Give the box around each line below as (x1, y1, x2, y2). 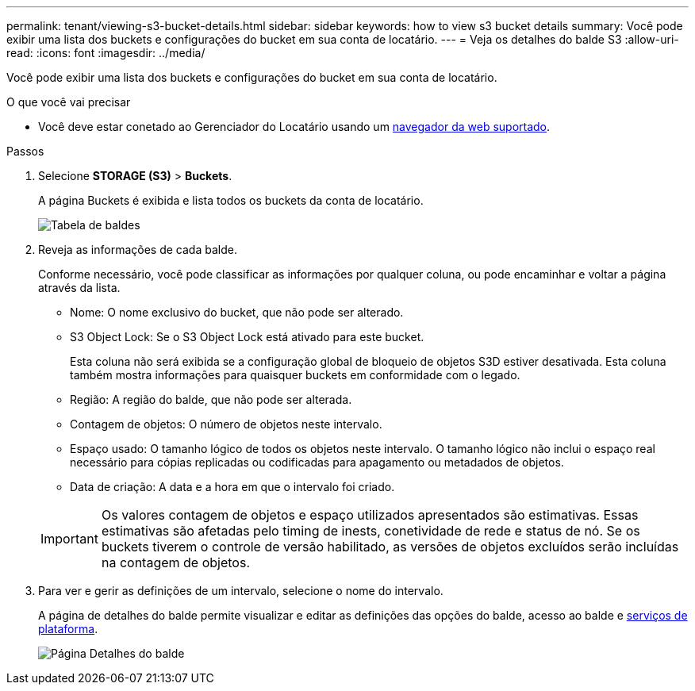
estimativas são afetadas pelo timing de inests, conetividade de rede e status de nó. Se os (101, 523, 640, 539)
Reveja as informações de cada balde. (38, 243, 237, 256)
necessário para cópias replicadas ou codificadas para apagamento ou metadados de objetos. (70, 455, 564, 469)
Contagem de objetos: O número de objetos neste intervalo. (70, 417, 382, 431)
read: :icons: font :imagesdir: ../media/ (6, 46, 205, 60)
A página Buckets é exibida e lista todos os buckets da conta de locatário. (38, 194, 424, 207)
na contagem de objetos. (101, 555, 250, 570)
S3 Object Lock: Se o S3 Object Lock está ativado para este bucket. (70, 330, 424, 344)
